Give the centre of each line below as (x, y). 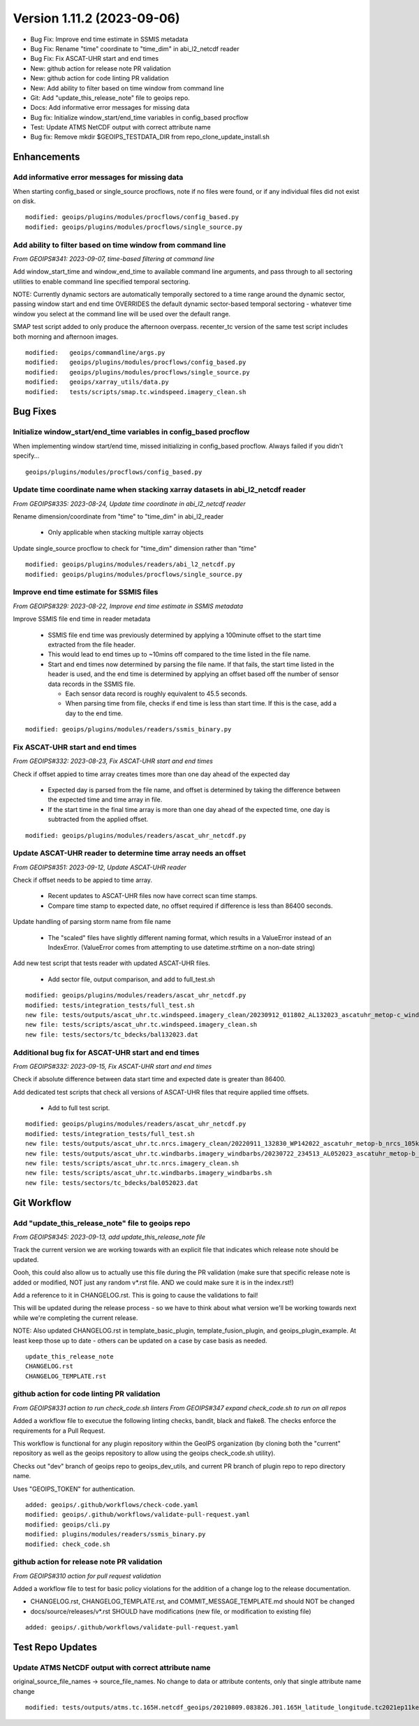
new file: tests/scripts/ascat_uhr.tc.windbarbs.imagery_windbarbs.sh (149, 1173)
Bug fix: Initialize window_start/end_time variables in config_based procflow (140, 117)
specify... (26, 456)
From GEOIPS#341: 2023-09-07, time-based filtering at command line (114, 258)
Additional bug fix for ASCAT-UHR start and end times (106, 1052)
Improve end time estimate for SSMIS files (86, 592)
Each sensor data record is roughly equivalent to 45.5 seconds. (156, 694)
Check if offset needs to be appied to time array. (83, 880)
